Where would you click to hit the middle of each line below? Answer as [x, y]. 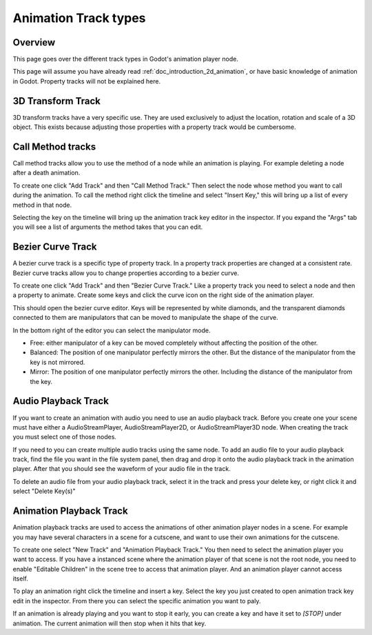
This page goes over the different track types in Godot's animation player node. [126, 59]
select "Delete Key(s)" [44, 491]
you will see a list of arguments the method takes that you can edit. [108, 227]
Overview [34, 42]
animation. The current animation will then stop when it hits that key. [110, 623]
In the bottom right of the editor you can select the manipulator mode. [112, 330]
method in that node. [42, 205]
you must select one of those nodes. [65, 437]
